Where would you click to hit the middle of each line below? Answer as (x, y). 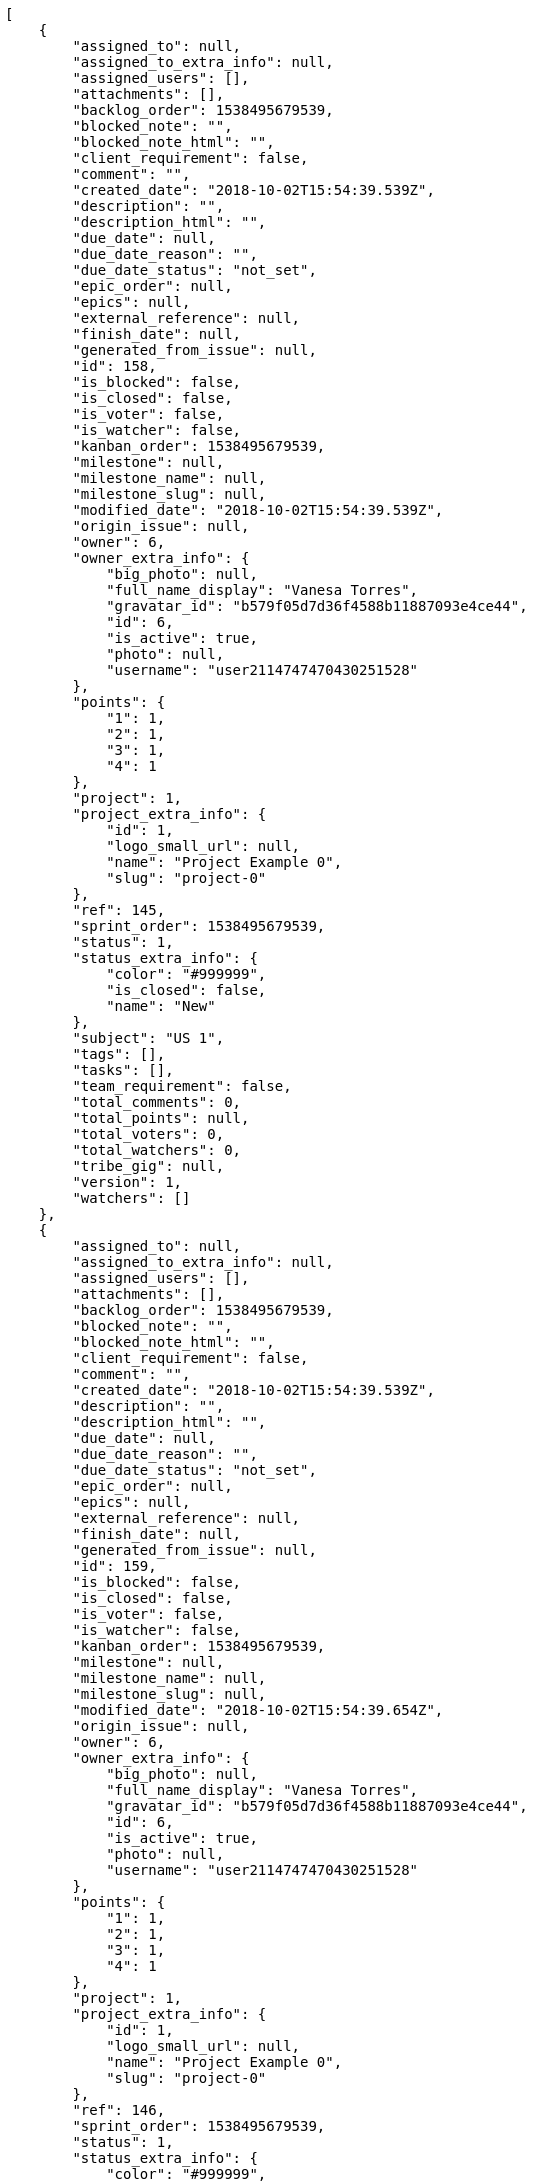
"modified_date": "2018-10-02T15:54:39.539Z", (258, 510)
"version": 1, (127, 1182)
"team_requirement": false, (182, 1086)
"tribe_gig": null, (148, 1166)
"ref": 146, (119, 2110)
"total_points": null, (161, 1118)
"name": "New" (161, 1006)
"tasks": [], (123, 1070)
